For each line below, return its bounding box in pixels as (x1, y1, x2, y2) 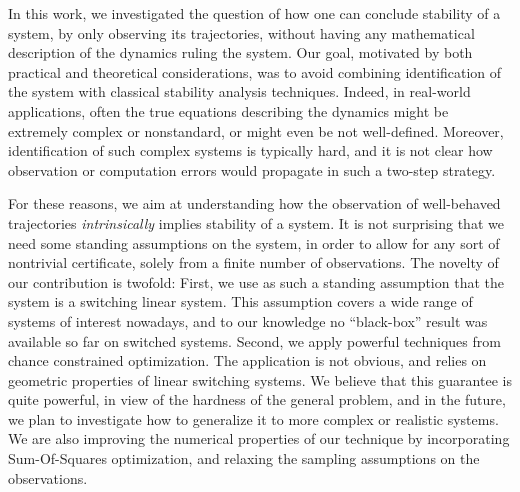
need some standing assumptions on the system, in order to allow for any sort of (8, 232, 500, 253)
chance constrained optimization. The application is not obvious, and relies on (8, 350, 487, 371)
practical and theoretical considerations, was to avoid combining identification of (8, 61, 502, 82)
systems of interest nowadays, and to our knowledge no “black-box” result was (8, 310, 488, 331)
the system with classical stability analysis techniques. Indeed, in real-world (8, 81, 471, 102)
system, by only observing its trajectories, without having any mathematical (8, 22, 475, 43)
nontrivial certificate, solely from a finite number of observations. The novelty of (8, 252, 499, 273)
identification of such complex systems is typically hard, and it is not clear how (8, 140, 493, 161)
